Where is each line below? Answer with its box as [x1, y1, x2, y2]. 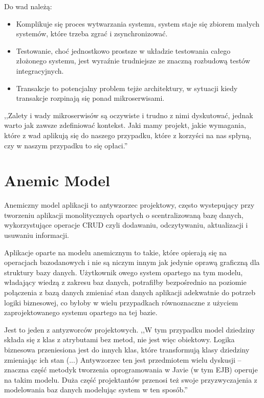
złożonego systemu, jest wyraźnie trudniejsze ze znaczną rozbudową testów [16, 55, 250, 66]
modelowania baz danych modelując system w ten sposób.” [4, 384, 188, 395]
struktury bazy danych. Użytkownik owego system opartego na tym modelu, [4, 267, 243, 277]
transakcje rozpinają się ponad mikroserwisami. [16, 93, 165, 103]
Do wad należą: [4, 1, 52, 11]
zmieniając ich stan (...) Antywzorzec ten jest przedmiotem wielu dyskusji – [4, 354, 241, 365]
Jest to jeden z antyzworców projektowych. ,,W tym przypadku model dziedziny [4, 324, 255, 335]
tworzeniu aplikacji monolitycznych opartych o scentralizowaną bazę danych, [4, 209, 244, 220]
